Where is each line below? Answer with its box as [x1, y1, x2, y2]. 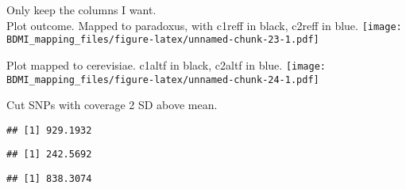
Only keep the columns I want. [6, 2, 157, 17]
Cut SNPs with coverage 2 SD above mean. [6, 96, 218, 113]
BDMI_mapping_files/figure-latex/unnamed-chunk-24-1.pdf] [6, 74, 319, 85]
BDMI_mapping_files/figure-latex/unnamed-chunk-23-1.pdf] [6, 34, 319, 46]
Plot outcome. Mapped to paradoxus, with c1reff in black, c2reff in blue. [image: [6, 17, 402, 33]
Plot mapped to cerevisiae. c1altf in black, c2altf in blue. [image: [6, 56, 326, 73]
